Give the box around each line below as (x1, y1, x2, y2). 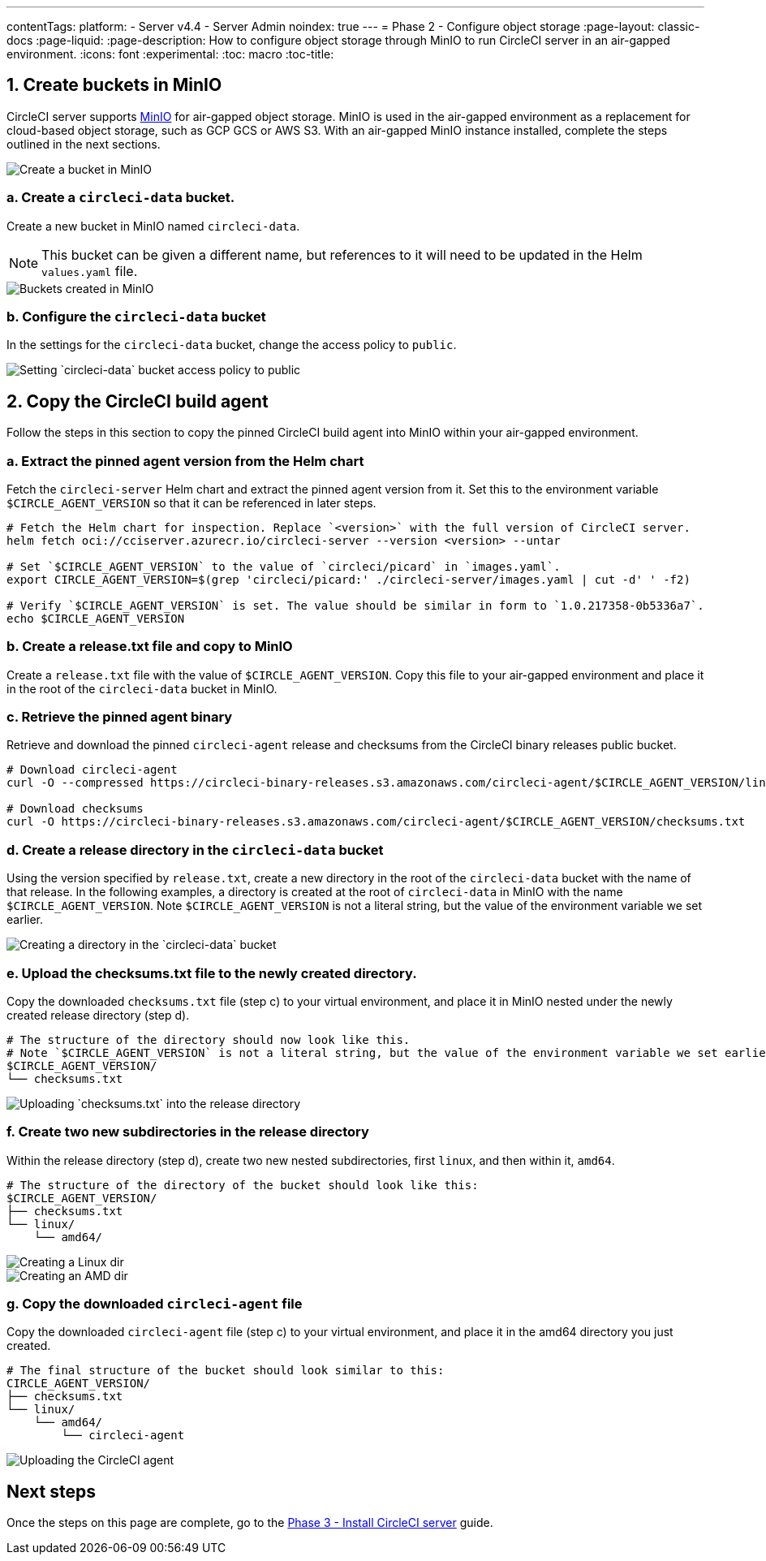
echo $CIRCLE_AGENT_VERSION (6, 611, 185, 625)
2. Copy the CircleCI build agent (6, 390, 269, 412)
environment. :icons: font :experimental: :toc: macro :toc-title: (6, 47, 334, 61)
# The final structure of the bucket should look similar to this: (6, 1364, 445, 1378)
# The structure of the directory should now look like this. (6, 1033, 411, 1046)
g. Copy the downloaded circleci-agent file (6, 1296, 303, 1313)
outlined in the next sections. (6, 136, 161, 151)
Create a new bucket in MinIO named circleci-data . (6, 218, 300, 233)
